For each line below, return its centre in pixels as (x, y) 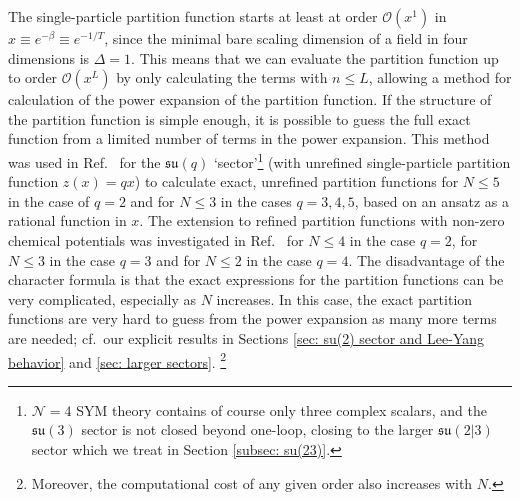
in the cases (256, 200)
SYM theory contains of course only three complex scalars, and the (281, 409)
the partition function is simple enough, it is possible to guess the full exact (239, 118)
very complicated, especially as (102, 298)
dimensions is (49, 57)
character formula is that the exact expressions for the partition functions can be (256, 279)
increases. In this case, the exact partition (344, 298)
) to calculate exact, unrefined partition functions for (296, 181)
